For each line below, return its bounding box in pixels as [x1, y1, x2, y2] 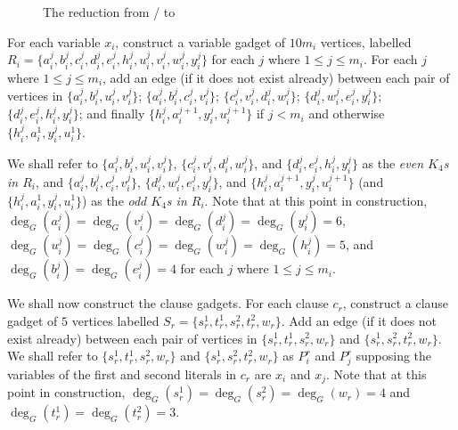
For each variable [7, 32, 101, 51]
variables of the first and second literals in [7, 364, 237, 383]
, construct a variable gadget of [115, 32, 286, 51]
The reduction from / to [43, 3, 176, 20]
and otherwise [308, 104, 385, 123]
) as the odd [82, 191, 147, 209]
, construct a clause [342, 294, 449, 312]
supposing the [356, 346, 432, 365]
